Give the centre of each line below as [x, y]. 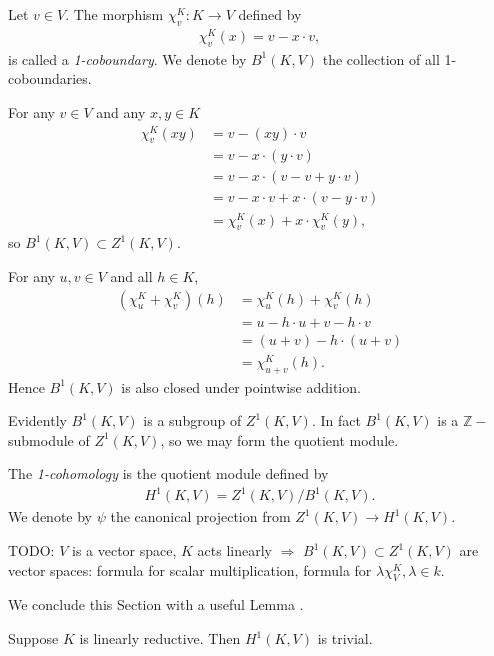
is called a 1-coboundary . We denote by [127, 58]
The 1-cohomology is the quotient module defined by [168, 473]
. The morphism [114, 14]
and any [121, 111]
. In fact [336, 420]
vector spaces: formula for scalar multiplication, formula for [190, 569]
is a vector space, [124, 550]
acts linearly [234, 550]
